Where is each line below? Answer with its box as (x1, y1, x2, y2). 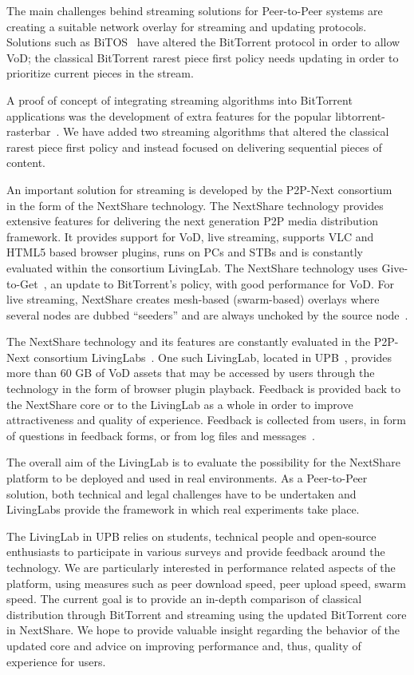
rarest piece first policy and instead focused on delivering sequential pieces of (6, 138, 382, 155)
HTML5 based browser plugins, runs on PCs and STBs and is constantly (6, 244, 363, 260)
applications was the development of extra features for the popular (6, 107, 332, 124)
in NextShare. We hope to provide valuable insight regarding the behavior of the (6, 621, 400, 638)
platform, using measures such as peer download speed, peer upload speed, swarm (6, 574, 406, 591)
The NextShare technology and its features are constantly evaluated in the (6, 333, 371, 350)
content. (6, 154, 45, 171)
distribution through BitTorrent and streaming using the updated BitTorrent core (6, 606, 407, 622)
